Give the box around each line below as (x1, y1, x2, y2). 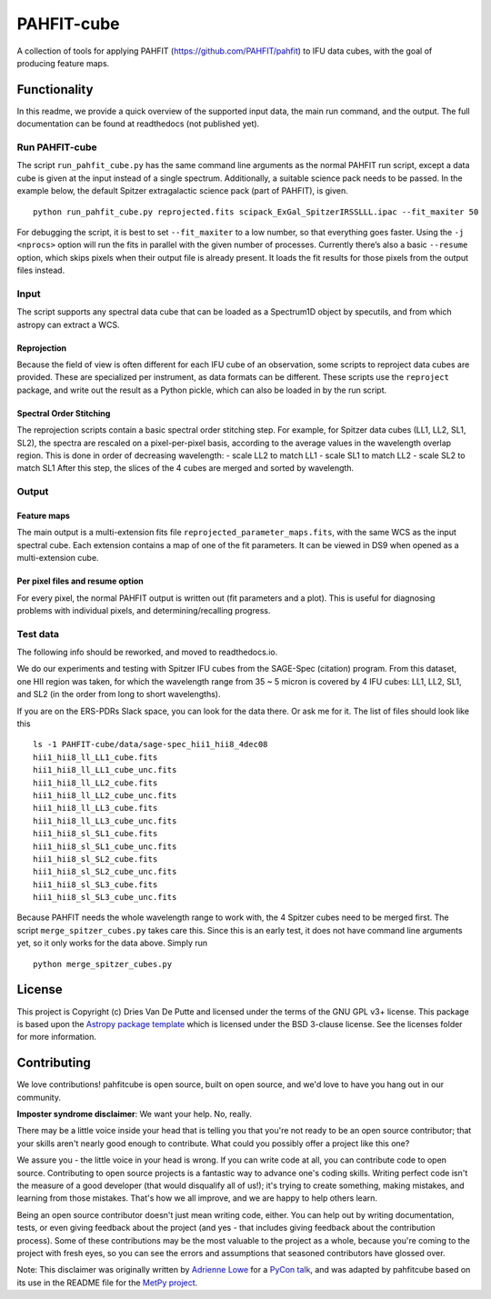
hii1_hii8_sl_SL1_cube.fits (33, 828, 158, 839)
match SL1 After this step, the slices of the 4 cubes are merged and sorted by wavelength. (16, 463, 355, 474)
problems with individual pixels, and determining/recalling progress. (16, 605, 271, 615)
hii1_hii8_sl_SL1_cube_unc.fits (33, 841, 177, 852)
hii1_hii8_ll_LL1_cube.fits (33, 752, 158, 763)
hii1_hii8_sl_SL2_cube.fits (33, 854, 158, 864)
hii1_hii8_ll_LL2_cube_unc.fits (33, 790, 177, 800)
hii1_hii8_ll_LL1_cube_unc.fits (33, 764, 177, 775)
